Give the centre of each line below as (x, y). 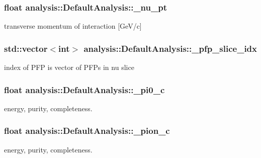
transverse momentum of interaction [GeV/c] (73, 26)
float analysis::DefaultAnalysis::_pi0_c (84, 89)
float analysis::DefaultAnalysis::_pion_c (87, 131)
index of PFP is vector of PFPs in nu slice (69, 67)
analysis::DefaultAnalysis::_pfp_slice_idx (170, 48)
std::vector (26, 48)
